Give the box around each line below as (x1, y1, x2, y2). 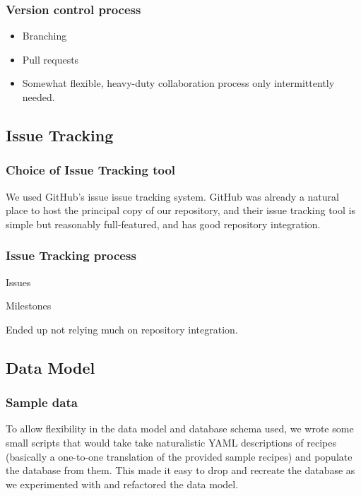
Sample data (6, 394, 78, 411)
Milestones (6, 298, 52, 313)
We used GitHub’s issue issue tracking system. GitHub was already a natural (6, 189, 339, 203)
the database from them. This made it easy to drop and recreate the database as (6, 463, 355, 478)
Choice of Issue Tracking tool (6, 161, 176, 179)
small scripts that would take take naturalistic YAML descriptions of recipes (6, 435, 336, 449)
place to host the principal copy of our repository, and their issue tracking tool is (6, 203, 355, 218)
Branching (22, 28, 67, 43)
